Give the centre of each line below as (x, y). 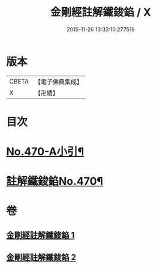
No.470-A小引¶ (45, 152)
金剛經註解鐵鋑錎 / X (101, 12)
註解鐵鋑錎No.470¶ (55, 181)
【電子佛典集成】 (58, 82)
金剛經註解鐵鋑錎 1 (40, 235)
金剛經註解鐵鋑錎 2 (41, 257)
